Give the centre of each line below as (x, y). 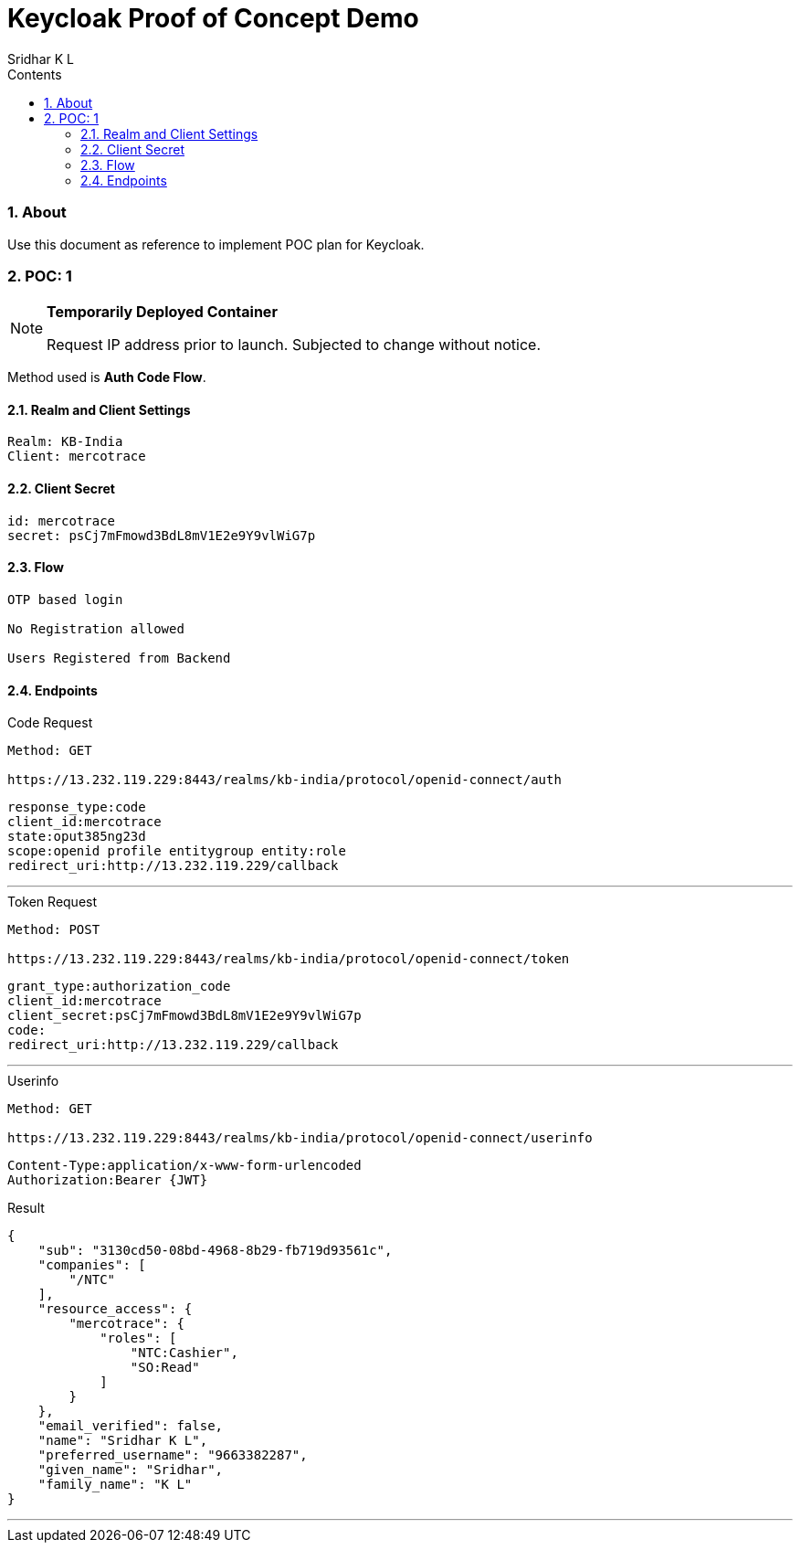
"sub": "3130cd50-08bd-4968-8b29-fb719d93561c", (215, 1251)
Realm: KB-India (65, 442)
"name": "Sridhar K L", (123, 1441)
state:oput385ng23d (77, 837)
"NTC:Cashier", (184, 1353)
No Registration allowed (96, 628)
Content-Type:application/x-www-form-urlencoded (184, 1166)
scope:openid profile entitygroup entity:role (177, 851)
